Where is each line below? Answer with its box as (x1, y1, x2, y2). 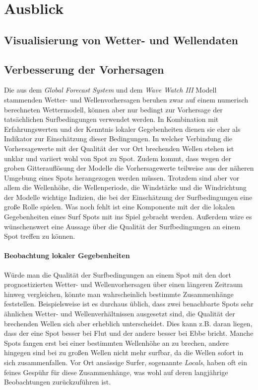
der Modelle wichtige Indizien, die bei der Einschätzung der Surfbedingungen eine (4, 192, 253, 202)
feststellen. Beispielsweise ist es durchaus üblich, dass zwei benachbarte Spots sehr (4, 298, 254, 309)
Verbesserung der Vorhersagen (4, 61, 164, 77)
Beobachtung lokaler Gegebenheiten (4, 250, 130, 261)
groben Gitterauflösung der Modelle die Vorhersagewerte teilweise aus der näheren (4, 163, 254, 173)
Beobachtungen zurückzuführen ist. (4, 377, 111, 387)
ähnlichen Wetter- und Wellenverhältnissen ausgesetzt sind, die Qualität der (4, 308, 235, 319)
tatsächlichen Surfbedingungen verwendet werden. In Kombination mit (4, 114, 219, 124)
